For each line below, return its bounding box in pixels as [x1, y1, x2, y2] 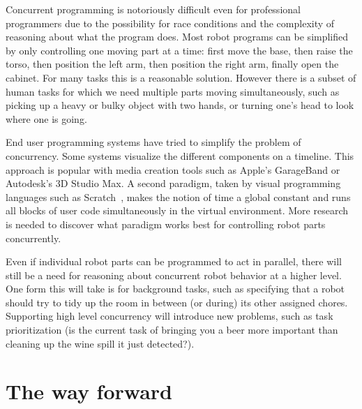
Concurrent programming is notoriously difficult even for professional [6, 2, 301, 16]
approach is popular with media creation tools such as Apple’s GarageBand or [6, 162, 340, 177]
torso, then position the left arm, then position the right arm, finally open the [6, 57, 339, 71]
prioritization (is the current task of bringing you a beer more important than [6, 322, 338, 337]
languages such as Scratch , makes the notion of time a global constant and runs [6, 189, 351, 204]
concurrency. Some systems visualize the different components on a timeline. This [6, 148, 354, 163]
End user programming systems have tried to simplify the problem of [6, 135, 301, 149]
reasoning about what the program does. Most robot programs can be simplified [6, 29, 349, 44]
